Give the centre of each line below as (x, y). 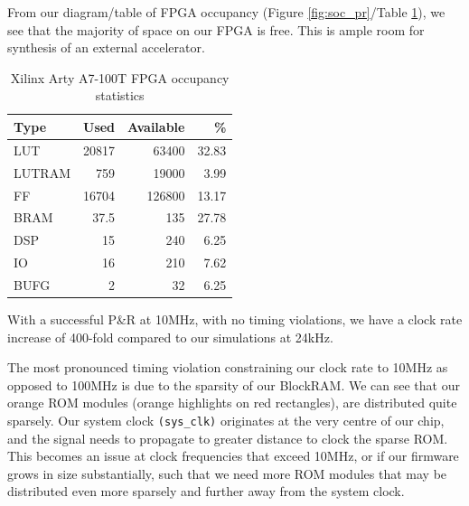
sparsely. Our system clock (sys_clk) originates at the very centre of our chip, (226, 420)
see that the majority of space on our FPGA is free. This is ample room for (216, 29)
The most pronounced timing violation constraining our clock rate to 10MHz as (228, 367)
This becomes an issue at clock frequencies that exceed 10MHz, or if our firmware (233, 456)
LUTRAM (42, 172)
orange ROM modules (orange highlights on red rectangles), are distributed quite (232, 403)
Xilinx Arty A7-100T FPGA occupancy (120, 77)
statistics (120, 95)
